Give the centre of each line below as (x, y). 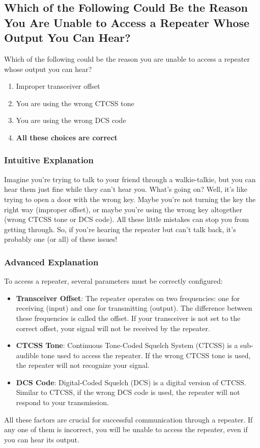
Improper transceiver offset (58, 86)
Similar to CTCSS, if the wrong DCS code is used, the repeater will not (128, 392)
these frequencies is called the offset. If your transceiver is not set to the (128, 318)
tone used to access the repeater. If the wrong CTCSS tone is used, (146, 355)
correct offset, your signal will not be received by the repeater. (113, 328)
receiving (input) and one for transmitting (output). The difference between (134, 308)
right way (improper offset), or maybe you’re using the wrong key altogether (123, 209)
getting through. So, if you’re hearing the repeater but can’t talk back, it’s (120, 229)
